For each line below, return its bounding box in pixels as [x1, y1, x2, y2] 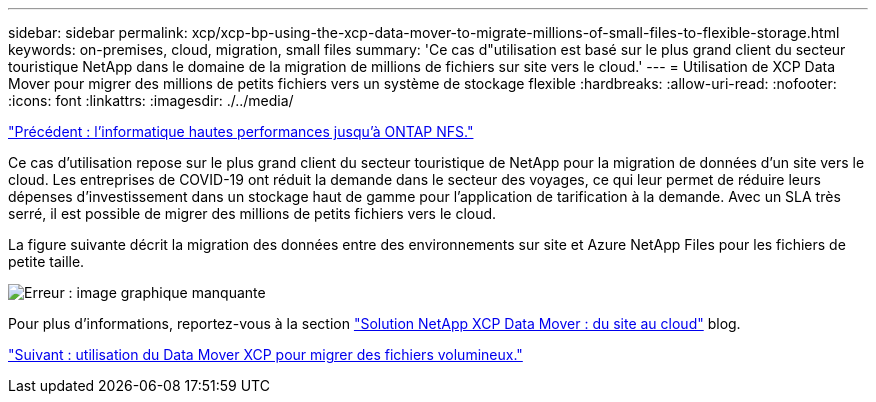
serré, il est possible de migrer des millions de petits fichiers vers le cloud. [8, 205, 497, 222]
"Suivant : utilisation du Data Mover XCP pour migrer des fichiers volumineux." [8, 346, 523, 363]
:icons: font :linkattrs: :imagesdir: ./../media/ [8, 92, 294, 109]
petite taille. [8, 253, 85, 270]
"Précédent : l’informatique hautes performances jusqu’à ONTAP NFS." [8, 123, 474, 140]
